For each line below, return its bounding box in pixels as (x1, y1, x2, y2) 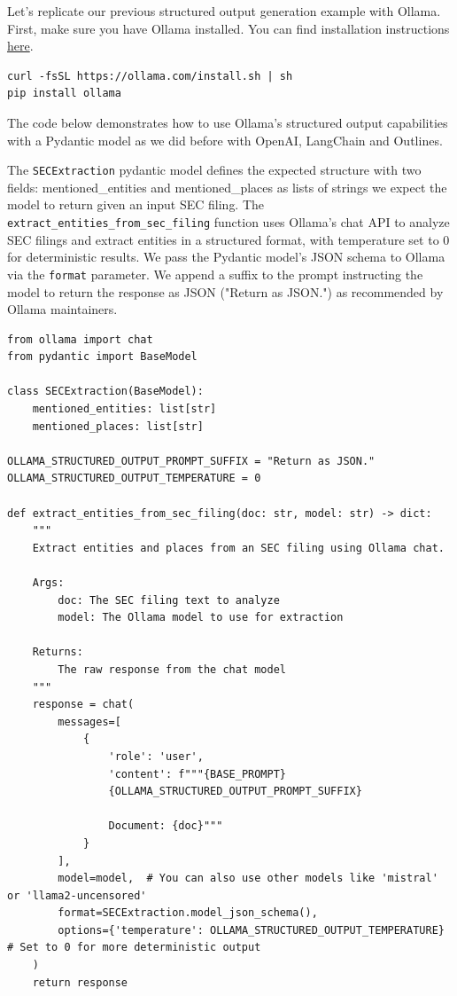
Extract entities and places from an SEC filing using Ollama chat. (32, 541, 445, 554)
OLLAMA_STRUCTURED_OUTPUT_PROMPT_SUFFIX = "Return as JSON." (7, 454, 376, 467)
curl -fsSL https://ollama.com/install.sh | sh (7, 69, 293, 82)
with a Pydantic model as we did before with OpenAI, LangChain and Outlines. (7, 130, 443, 149)
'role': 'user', (108, 749, 204, 763)
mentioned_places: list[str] (32, 420, 204, 433)
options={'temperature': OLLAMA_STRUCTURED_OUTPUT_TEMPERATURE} (58, 923, 445, 937)
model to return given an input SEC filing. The (7, 195, 265, 214)
